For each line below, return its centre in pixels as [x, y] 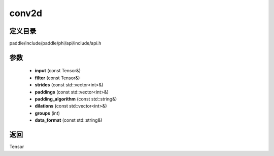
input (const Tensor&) [58, 71]
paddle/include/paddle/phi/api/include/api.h [55, 43]
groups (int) [47, 113]
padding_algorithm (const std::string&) [76, 99]
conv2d [26, 13]
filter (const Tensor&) [57, 78]
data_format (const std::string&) [68, 120]
